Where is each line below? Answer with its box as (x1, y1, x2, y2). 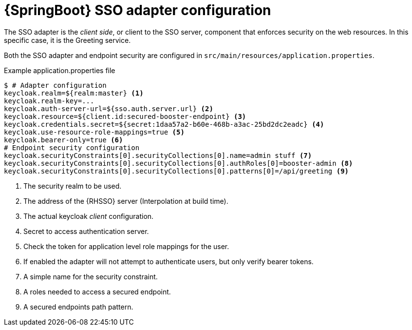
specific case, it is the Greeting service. (4, 36, 131, 44)
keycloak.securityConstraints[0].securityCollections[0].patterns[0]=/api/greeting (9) (4, 167, 349, 175)
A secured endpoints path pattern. (23, 302, 133, 311)
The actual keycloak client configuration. (23, 212, 154, 220)
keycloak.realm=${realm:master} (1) (4, 89, 144, 97)
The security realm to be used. (23, 181, 122, 190)
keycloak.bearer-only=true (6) (4, 136, 123, 144)
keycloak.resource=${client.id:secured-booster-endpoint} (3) (4, 112, 246, 120)
